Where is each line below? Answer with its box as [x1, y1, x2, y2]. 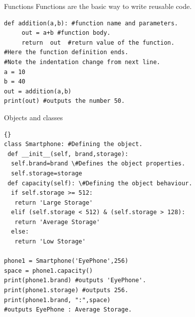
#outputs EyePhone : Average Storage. [4, 306, 132, 314]
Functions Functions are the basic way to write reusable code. [4, 1, 192, 11]
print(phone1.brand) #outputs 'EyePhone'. [4, 277, 146, 284]
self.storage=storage [11, 169, 82, 177]
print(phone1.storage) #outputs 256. [4, 287, 129, 294]
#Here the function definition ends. [4, 49, 129, 56]
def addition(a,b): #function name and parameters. [4, 19, 178, 27]
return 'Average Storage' [14, 218, 100, 226]
